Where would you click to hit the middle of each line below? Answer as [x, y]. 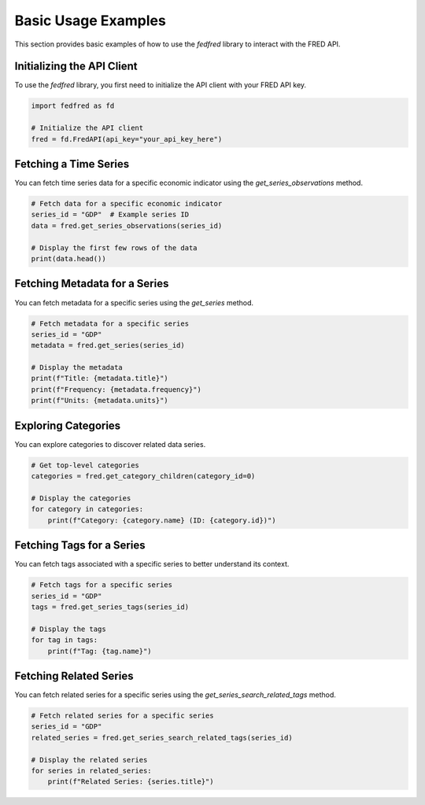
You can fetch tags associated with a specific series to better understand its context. [152, 564]
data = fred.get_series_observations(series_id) [127, 225]
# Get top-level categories [85, 465]
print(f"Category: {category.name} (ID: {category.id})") [162, 520]
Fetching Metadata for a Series [92, 284]
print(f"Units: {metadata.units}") [100, 401]
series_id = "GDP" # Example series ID [110, 215]
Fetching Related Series [74, 676]
